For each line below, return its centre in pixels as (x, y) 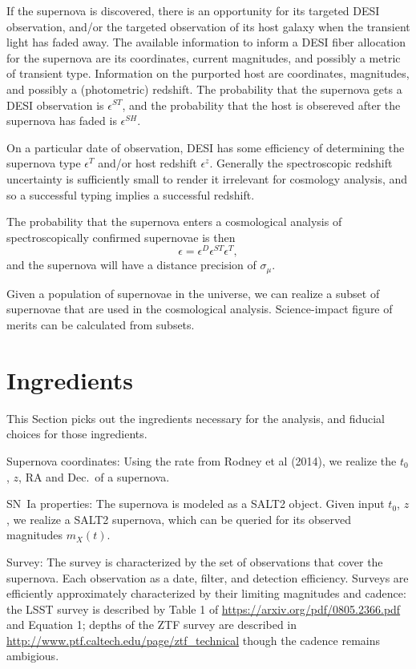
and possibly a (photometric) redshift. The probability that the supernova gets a (204, 89)
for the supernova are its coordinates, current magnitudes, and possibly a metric (204, 57)
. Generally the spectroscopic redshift (301, 163)
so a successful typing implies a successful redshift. (131, 194)
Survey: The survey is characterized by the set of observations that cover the (195, 561)
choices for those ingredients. (77, 434)
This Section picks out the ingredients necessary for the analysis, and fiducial (196, 418)
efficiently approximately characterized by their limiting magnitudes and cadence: (206, 593)
